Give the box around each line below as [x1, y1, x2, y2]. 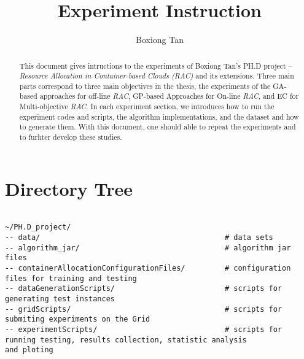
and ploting [5, 345, 53, 355]
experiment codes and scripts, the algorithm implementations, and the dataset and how [19, 111, 299, 122]
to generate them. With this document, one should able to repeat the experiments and [19, 122, 296, 132]
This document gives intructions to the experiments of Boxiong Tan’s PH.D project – [19, 60, 292, 71]
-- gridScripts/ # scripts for [5, 304, 283, 314]
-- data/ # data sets [5, 233, 273, 242]
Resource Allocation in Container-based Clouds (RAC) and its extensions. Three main [19, 71, 294, 81]
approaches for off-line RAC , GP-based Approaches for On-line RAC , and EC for [39, 91, 299, 101]
